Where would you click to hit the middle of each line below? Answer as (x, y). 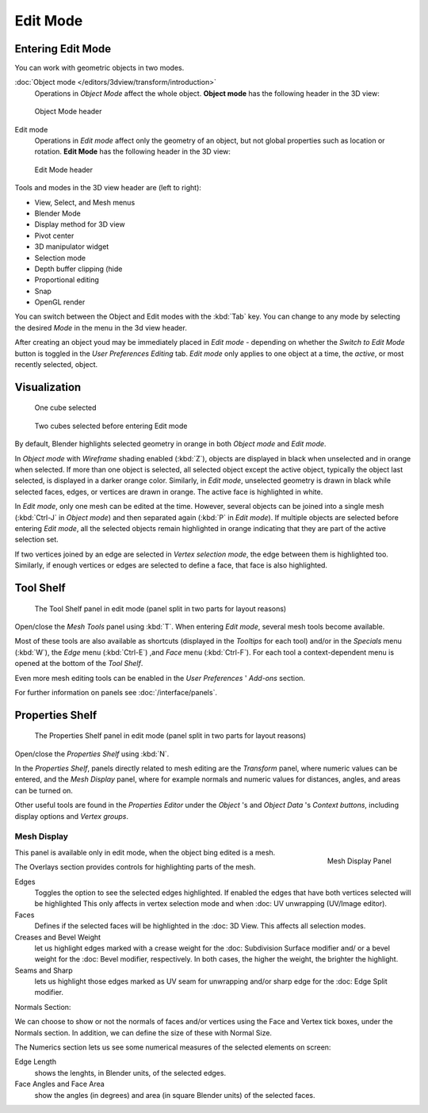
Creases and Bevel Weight (58, 937)
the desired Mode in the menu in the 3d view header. (101, 327)
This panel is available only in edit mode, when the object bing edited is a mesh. (145, 852)
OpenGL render (60, 302)
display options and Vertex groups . (71, 816)
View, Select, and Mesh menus (85, 202)
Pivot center (54, 235)
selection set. (36, 540)
